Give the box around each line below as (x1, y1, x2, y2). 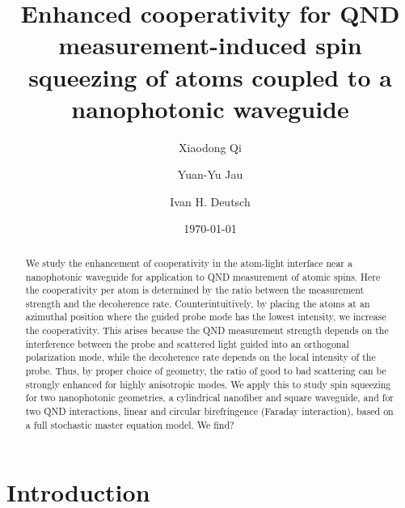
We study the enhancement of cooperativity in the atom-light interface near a (25, 256, 352, 269)
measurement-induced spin (58, 28, 362, 61)
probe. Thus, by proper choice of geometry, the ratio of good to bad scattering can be (25, 364, 386, 378)
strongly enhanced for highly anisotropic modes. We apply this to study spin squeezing (25, 377, 391, 391)
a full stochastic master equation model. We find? (25, 417, 234, 431)
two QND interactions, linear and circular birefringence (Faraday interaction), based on (25, 404, 394, 418)
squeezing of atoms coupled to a (28, 60, 392, 93)
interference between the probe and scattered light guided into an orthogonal (25, 337, 349, 350)
